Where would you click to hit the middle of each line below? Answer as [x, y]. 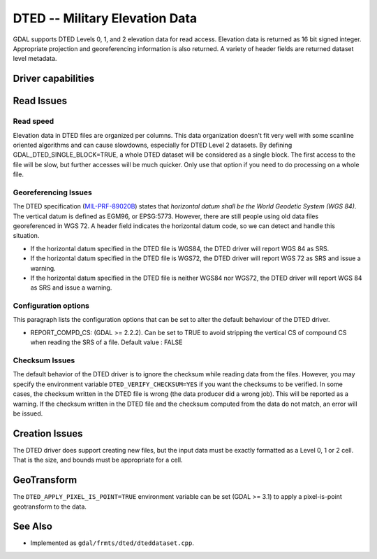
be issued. [28, 413]
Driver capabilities [54, 79]
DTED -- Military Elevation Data [105, 18]
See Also [32, 526]
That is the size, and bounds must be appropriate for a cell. [98, 460]
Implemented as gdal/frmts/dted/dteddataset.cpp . [112, 543]
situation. [26, 236]
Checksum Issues [44, 360]
